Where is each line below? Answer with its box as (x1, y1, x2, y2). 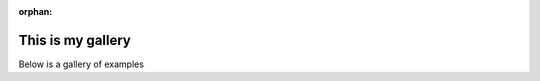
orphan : (18, 6, 53, 17)
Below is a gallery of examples (18, 58, 145, 70)
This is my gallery (18, 31, 132, 49)
